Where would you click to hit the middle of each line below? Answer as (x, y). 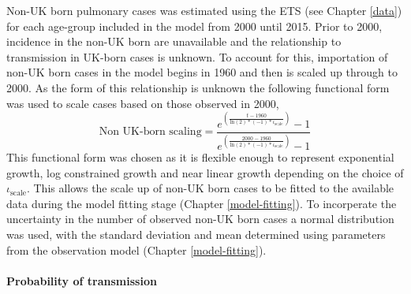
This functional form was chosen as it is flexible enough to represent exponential (200, 157)
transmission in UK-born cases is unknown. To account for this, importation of (197, 56)
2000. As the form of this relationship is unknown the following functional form (198, 87)
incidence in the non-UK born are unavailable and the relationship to (174, 41)
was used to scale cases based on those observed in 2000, (143, 103)
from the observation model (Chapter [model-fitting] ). (136, 249)
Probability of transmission (82, 280)
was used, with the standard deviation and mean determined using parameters (196, 234)
